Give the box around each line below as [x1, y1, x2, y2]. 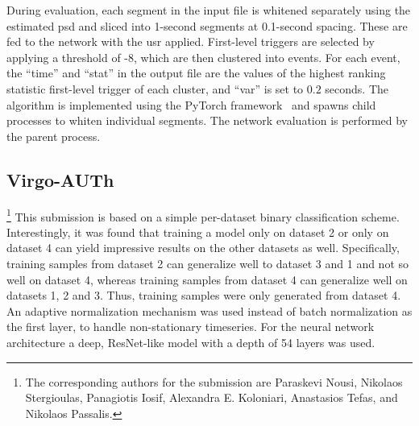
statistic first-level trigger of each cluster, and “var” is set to [6, 80, 304, 97]
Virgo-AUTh [6, 167, 114, 192]
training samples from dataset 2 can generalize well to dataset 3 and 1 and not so [6, 254, 409, 271]
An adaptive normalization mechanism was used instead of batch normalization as [6, 302, 413, 319]
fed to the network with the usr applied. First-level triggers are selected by [6, 33, 375, 50]
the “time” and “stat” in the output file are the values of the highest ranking [6, 64, 386, 81]
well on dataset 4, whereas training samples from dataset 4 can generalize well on [6, 271, 408, 287]
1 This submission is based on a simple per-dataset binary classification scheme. [6, 205, 400, 225]
